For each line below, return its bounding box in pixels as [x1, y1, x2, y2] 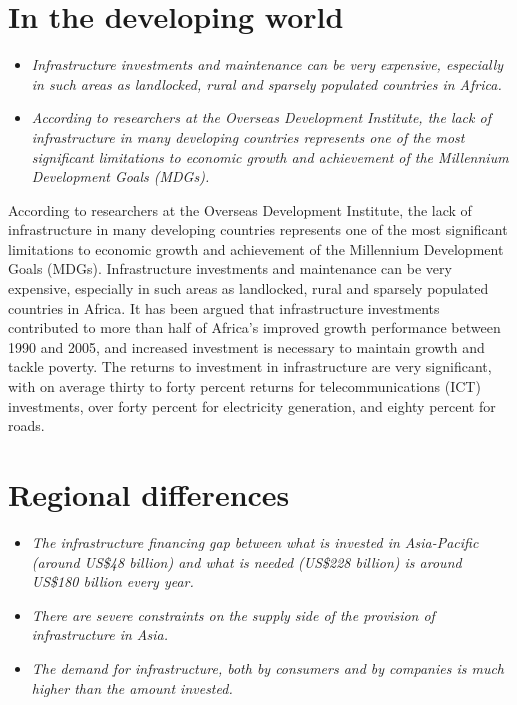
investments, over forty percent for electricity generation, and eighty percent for [8, 395, 496, 416]
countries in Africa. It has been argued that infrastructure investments [8, 297, 440, 318]
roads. [8, 415, 45, 436]
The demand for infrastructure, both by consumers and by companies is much [31, 657, 504, 678]
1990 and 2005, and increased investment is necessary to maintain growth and [8, 336, 485, 357]
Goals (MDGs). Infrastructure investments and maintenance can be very [8, 258, 452, 279]
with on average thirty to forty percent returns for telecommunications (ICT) [8, 376, 481, 397]
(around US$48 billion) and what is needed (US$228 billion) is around [31, 551, 462, 572]
